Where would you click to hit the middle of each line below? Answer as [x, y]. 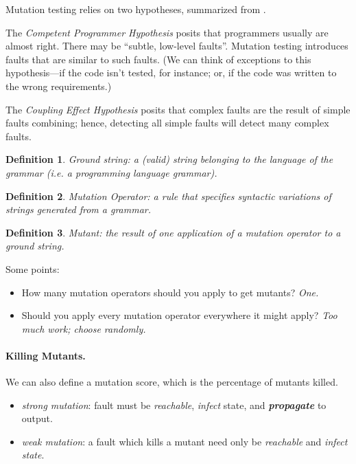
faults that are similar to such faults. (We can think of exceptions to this [158, 59]
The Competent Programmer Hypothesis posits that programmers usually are [167, 32]
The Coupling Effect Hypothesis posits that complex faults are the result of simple [178, 109]
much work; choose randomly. [84, 328]
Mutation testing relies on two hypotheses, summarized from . [136, 9]
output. [37, 418]
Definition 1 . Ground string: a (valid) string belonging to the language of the [169, 159]
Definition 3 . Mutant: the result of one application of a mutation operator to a [173, 232]
